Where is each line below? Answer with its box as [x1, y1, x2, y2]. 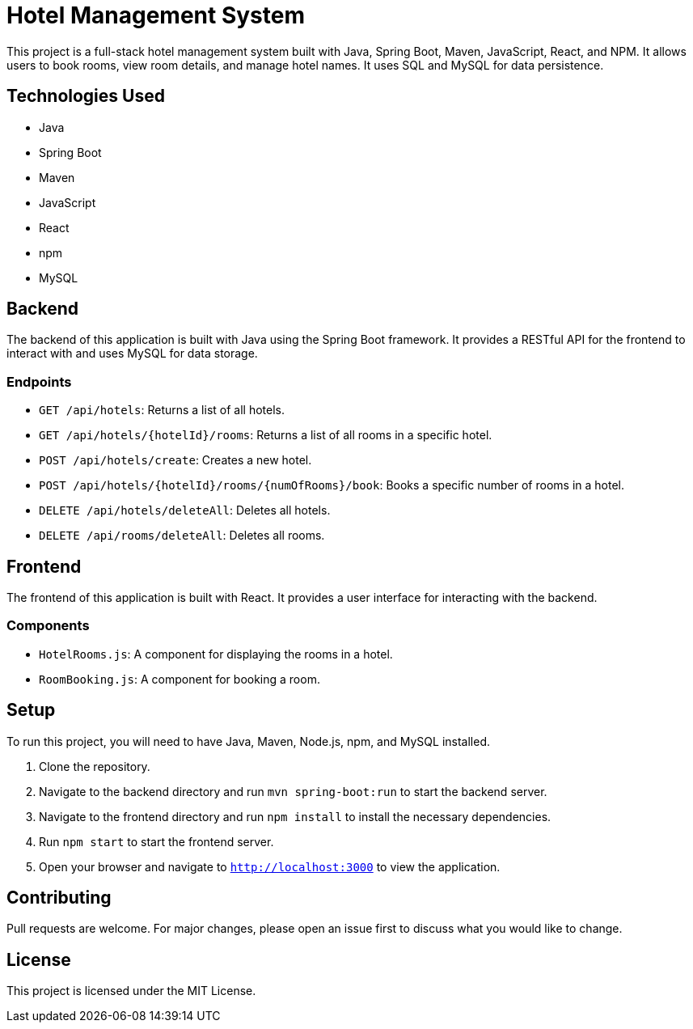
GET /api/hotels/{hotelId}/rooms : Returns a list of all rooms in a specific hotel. [39, 428, 492, 443]
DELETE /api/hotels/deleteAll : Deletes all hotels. [39, 503, 331, 518]
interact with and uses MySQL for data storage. [6, 346, 258, 361]
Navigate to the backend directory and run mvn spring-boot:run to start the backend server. [39, 784, 547, 798]
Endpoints [6, 373, 72, 390]
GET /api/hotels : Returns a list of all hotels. [39, 403, 285, 417]
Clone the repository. [39, 759, 150, 773]
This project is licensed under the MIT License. [6, 984, 256, 998]
